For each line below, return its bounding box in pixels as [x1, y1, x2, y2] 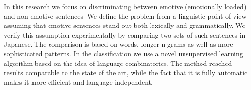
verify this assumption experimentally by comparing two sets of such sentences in [4, 29, 246, 39]
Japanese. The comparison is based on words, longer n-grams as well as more [4, 39, 233, 49]
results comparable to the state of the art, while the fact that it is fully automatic [4, 67, 248, 77]
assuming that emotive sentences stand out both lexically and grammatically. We [4, 20, 245, 30]
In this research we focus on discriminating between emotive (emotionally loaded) [4, 1, 247, 11]
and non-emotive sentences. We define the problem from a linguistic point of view [4, 11, 247, 21]
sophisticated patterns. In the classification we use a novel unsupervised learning [4, 48, 243, 58]
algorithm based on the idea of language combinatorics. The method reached [4, 58, 232, 68]
